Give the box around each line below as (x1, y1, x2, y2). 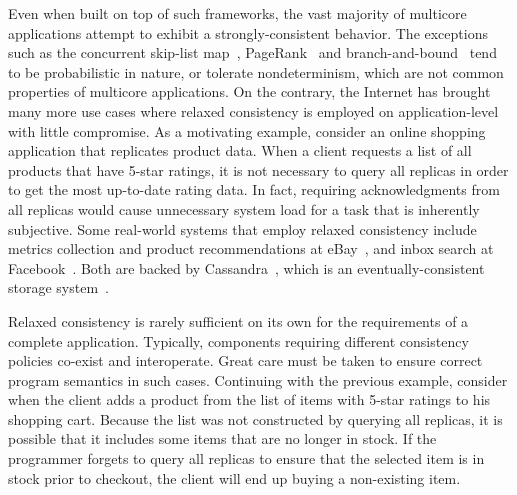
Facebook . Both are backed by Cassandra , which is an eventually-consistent (8, 257, 485, 278)
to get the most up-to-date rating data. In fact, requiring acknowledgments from (8, 179, 500, 200)
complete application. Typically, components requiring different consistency (8, 330, 469, 351)
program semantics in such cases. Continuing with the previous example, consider (8, 369, 508, 390)
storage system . (8, 277, 109, 298)
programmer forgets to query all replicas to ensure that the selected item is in (8, 448, 485, 469)
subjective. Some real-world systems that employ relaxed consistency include (8, 218, 477, 239)
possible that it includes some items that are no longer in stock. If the (8, 428, 437, 449)
